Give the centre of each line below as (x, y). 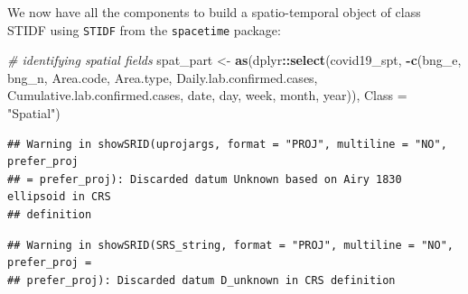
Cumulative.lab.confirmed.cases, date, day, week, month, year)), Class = (207, 95)
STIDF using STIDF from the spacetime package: (144, 29)
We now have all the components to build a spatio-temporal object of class (214, 12)
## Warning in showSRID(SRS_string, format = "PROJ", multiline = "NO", (230, 245)
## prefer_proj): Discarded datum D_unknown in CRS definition (201, 280)
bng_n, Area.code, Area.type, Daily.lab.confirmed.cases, (163, 77)
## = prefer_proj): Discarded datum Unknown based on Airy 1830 (205, 179)
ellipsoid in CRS (59, 197)
